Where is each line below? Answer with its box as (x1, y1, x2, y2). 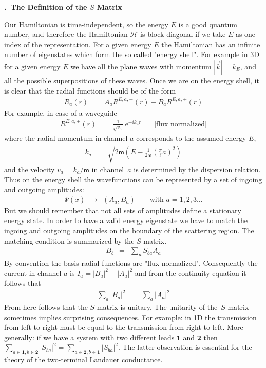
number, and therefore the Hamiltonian (4, 29, 128, 40)
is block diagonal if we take (140, 29, 226, 40)
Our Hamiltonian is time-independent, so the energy (4, 19, 168, 29)
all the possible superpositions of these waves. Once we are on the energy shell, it (4, 75, 259, 85)
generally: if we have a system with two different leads (4, 332, 175, 342)
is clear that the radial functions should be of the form (4, 85, 176, 96)
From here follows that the (4, 302, 88, 312)
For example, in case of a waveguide (4, 107, 117, 118)
